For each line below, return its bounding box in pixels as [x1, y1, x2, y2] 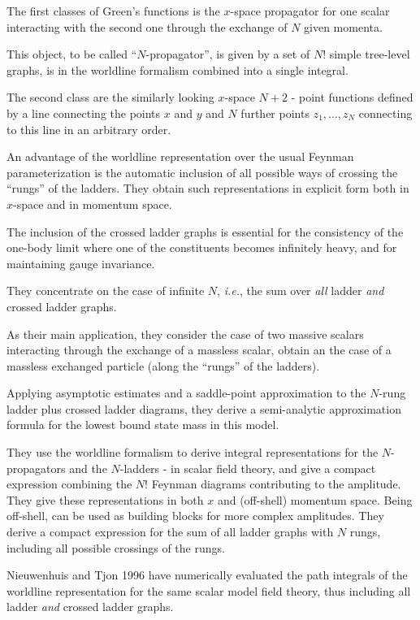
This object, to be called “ [6, 46, 137, 63]
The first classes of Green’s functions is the [6, 2, 220, 19]
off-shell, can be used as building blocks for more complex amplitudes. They [6, 507, 384, 524]
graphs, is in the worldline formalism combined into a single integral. [6, 61, 349, 78]
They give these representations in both [6, 491, 204, 508]
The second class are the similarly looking [6, 89, 214, 106]
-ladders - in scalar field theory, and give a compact [119, 459, 376, 476]
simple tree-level [329, 46, 410, 63]
